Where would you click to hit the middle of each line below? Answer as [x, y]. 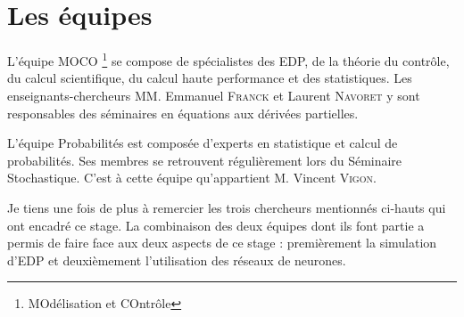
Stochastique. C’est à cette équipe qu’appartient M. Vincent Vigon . [192, 178]
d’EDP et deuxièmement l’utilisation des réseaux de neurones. [177, 260]
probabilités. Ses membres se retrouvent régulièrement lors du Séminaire [205, 160]
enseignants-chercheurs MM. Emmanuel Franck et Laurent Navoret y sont [214, 95]
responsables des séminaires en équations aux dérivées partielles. [183, 113]
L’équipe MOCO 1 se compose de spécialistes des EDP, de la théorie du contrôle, [228, 59]
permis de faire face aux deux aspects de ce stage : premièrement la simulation [222, 243]
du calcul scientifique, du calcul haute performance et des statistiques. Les [210, 78]
